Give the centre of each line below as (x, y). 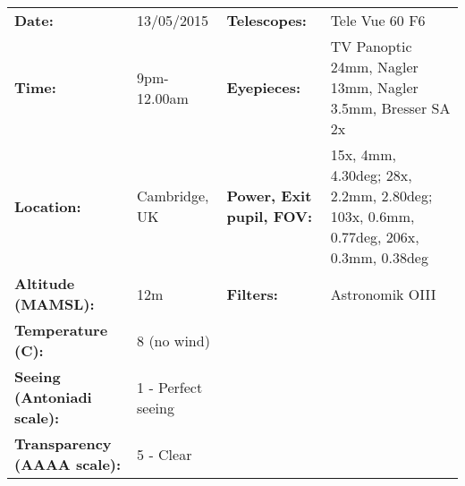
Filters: (252, 294)
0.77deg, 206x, (375, 237)
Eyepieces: (263, 87)
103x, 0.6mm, (372, 216)
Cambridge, (173, 196)
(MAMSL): (55, 304)
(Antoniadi (53, 397)
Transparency (63, 443)
